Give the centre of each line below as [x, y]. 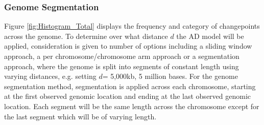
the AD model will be [210, 36]
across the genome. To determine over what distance [86, 36]
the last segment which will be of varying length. [80, 116]
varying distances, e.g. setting [50, 76]
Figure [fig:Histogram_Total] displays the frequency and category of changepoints [132, 26]
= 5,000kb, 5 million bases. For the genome [170, 76]
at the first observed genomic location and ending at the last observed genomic [128, 96]
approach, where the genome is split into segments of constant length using [122, 66]
